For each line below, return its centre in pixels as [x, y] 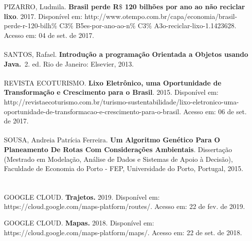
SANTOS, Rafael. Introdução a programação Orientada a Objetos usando [126, 54]
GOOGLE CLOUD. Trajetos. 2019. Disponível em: [82, 197]
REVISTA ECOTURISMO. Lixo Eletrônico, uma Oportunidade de [113, 82]
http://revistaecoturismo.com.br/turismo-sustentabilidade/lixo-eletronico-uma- [121, 101]
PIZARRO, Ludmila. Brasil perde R [62, 6]
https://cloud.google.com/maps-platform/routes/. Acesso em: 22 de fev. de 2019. [125, 206]
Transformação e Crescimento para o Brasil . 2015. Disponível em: [111, 92]
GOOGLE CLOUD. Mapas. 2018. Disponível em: [79, 223]
